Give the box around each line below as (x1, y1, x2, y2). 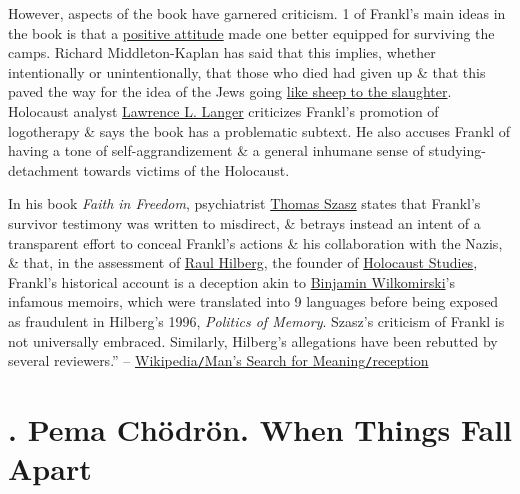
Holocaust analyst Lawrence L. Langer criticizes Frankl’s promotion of (8, 100, 439, 121)
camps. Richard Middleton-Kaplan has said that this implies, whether (8, 42, 436, 63)
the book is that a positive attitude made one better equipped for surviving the (8, 22, 495, 43)
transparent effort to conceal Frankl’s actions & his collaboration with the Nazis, (8, 232, 503, 253)
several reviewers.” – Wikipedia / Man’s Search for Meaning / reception (8, 350, 429, 371)
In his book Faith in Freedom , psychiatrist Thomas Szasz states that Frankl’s (8, 193, 481, 214)
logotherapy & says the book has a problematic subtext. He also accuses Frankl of (8, 120, 511, 141)
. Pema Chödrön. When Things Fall (8, 408, 513, 449)
